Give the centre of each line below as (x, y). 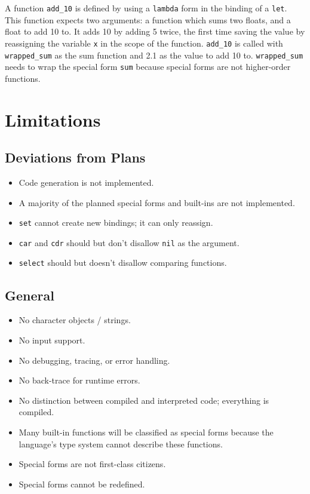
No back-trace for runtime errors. (79, 380)
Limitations (53, 119)
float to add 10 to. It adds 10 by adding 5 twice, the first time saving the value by (155, 31)
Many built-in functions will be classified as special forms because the (146, 432)
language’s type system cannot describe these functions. (121, 444)
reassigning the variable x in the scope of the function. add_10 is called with (144, 43)
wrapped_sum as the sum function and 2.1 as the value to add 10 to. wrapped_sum (154, 55)
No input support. (52, 340)
